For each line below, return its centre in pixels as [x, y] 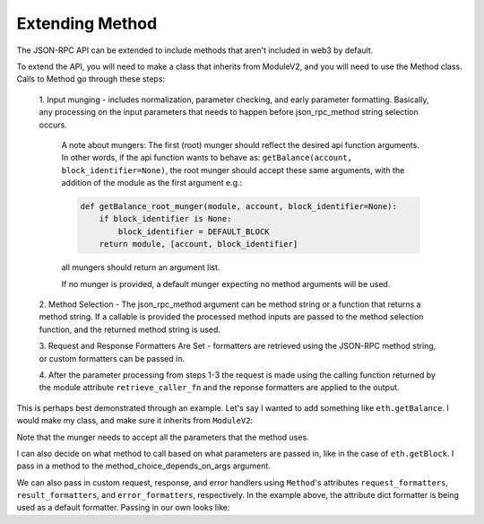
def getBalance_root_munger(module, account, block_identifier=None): [239, 207]
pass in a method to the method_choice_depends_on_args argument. [143, 466]
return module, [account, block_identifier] [199, 244]
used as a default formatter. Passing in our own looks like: [123, 508]
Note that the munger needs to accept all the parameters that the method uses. [163, 437]
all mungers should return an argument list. [141, 267]
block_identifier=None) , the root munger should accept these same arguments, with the [233, 170]
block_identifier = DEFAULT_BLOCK [194, 231]
